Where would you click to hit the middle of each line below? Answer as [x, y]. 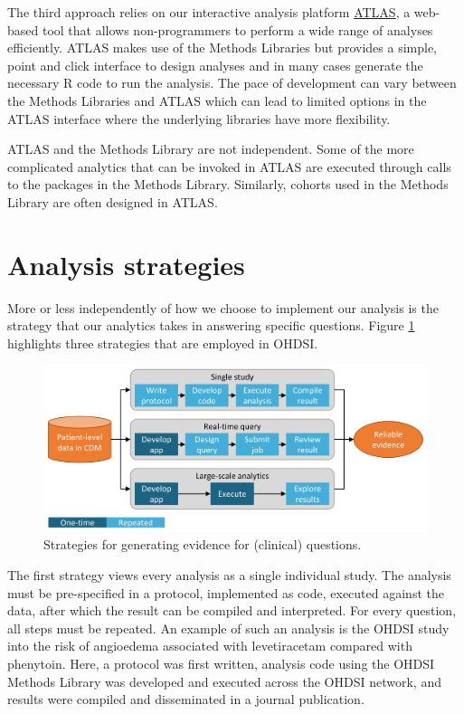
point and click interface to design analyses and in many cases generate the [215, 65]
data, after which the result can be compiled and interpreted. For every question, [232, 610]
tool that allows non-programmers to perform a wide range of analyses [237, 29]
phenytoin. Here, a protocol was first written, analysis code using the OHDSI [221, 664]
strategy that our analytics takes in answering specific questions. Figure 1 [211, 325]
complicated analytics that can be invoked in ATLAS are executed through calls [229, 166]
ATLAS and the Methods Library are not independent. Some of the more [211, 149]
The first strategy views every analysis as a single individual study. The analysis [229, 575]
